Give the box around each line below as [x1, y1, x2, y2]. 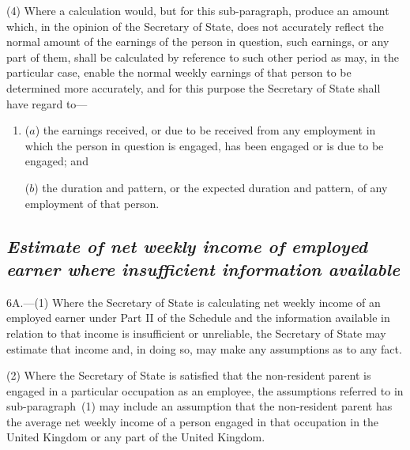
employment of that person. [24, 195, 160, 211]
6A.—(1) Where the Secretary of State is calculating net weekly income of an [6, 293, 381, 310]
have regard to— [6, 95, 88, 112]
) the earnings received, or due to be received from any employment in [35, 122, 376, 138]
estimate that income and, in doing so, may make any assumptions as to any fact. [6, 340, 402, 357]
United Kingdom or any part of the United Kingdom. [6, 429, 265, 445]
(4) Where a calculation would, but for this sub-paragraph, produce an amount [6, 2, 389, 18]
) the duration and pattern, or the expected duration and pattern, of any [34, 179, 388, 195]
